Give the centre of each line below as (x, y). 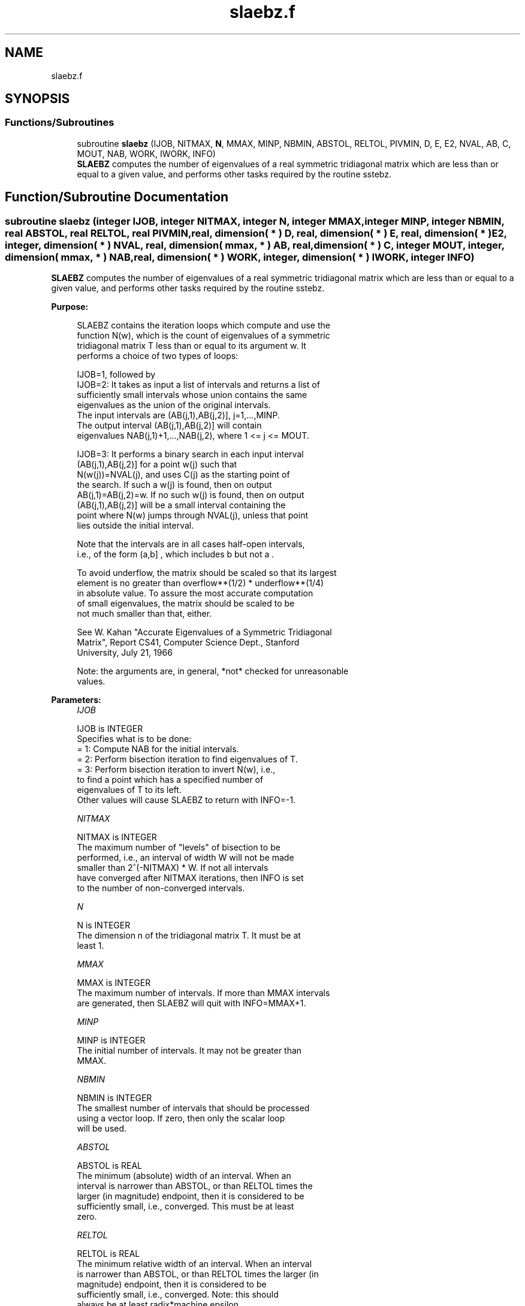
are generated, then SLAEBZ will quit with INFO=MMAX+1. (191, 1003)
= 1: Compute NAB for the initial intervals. (158, 749)
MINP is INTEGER (111, 1040)
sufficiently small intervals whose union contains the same (192, 395)
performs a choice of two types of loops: (158, 356)
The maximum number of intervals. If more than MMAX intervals (203, 993)
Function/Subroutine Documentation (117, 197)
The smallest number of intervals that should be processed (193, 1108)
